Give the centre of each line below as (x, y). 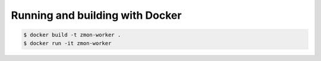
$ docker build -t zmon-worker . (72, 35)
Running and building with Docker (96, 15)
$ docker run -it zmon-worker (67, 43)
